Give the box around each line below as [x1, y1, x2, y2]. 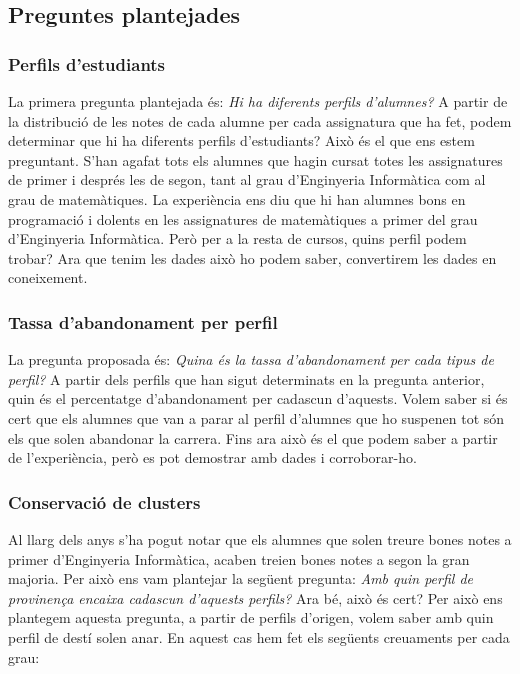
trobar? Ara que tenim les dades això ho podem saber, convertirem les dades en [8, 247, 497, 268]
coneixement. [8, 267, 88, 288]
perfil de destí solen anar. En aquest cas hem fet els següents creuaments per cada [8, 626, 510, 647]
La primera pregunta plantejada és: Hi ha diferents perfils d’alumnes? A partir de [8, 91, 508, 111]
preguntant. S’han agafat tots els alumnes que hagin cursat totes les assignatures [8, 149, 503, 170]
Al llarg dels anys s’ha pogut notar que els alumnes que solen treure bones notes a [8, 528, 512, 549]
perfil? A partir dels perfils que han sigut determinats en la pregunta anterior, [8, 368, 485, 389]
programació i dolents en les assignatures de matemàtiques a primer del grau [8, 208, 478, 229]
